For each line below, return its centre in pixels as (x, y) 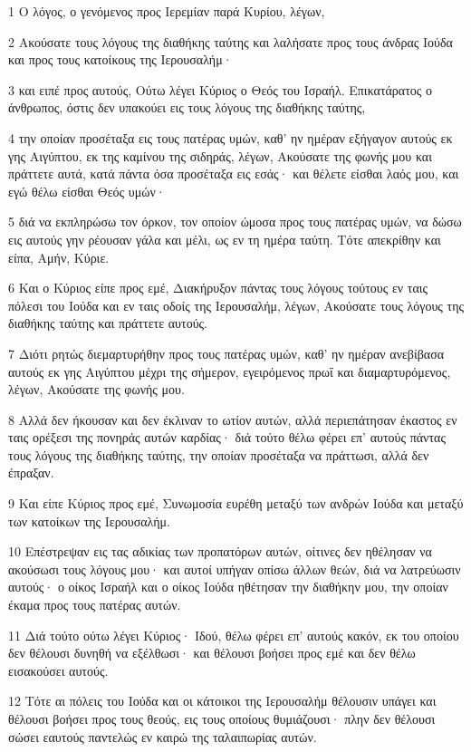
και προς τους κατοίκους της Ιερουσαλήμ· (120, 59)
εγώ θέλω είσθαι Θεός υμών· (87, 191)
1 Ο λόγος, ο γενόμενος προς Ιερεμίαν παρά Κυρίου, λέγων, (167, 11)
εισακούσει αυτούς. (58, 670)
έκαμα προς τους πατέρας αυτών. (95, 605)
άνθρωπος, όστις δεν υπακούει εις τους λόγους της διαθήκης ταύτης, (187, 107)
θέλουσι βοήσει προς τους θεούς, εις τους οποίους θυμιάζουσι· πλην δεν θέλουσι (222, 718)
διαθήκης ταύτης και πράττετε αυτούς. (108, 323)
